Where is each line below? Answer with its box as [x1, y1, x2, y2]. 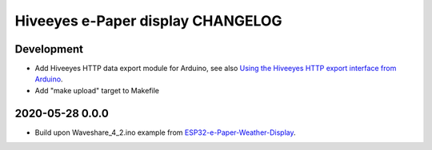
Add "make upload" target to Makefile [34, 85, 160, 95]
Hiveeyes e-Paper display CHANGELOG [14, 12, 283, 30]
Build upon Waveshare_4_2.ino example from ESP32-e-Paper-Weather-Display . [34, 128, 296, 137]
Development [14, 42, 84, 56]
